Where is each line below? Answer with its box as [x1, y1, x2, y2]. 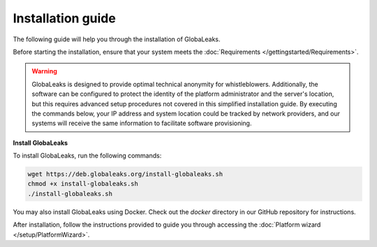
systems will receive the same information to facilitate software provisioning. [31, 119, 252, 127]
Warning [31, 67, 57, 76]
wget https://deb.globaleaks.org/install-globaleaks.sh [27, 170, 223, 178]
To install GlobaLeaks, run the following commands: [13, 151, 162, 160]
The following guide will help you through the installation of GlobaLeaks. [13, 35, 221, 43]
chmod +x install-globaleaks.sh [27, 180, 139, 188]
